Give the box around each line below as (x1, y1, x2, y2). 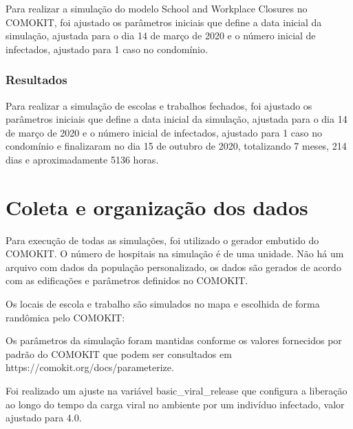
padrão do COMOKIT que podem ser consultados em (6, 346, 232, 361)
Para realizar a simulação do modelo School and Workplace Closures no (6, 1, 308, 15)
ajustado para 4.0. (6, 410, 82, 425)
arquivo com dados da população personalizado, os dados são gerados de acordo (6, 259, 341, 274)
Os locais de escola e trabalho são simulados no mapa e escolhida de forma (6, 297, 320, 311)
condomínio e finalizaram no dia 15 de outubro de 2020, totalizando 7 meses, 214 (6, 139, 347, 153)
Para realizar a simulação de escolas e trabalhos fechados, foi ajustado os (6, 98, 312, 112)
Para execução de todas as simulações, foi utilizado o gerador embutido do (6, 232, 319, 247)
